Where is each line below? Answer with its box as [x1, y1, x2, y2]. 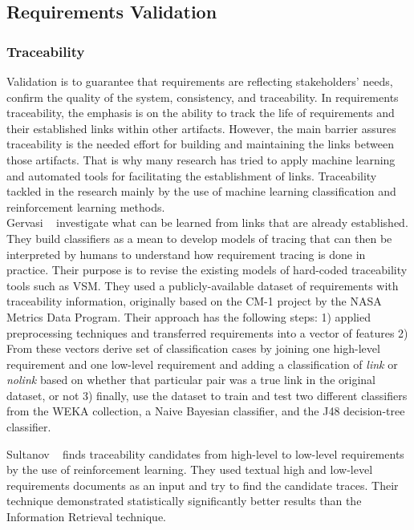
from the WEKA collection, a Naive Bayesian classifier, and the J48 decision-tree [6, 403, 405, 419]
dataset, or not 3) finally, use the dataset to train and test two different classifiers [6, 386, 408, 403]
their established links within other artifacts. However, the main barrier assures [6, 119, 396, 136]
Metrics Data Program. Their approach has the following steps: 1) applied [6, 308, 371, 325]
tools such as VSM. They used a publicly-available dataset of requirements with [6, 277, 399, 293]
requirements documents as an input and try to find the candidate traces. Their [6, 476, 399, 493]
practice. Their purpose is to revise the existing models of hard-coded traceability [6, 261, 408, 278]
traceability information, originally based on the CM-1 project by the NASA [6, 293, 382, 310]
